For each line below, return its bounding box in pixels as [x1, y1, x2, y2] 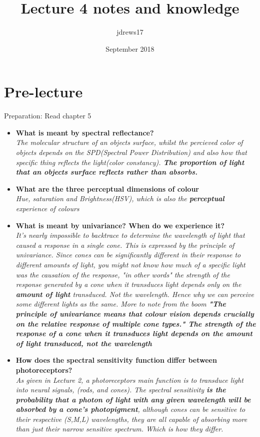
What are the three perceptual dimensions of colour [15, 183, 199, 194]
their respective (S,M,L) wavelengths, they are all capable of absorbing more [15, 413, 247, 424]
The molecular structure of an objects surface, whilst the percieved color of [15, 137, 243, 148]
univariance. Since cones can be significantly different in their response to [15, 249, 241, 260]
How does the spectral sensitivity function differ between [15, 355, 217, 365]
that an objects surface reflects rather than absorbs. [15, 167, 198, 177]
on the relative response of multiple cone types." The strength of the [15, 318, 256, 329]
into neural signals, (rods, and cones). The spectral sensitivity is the [15, 384, 226, 395]
